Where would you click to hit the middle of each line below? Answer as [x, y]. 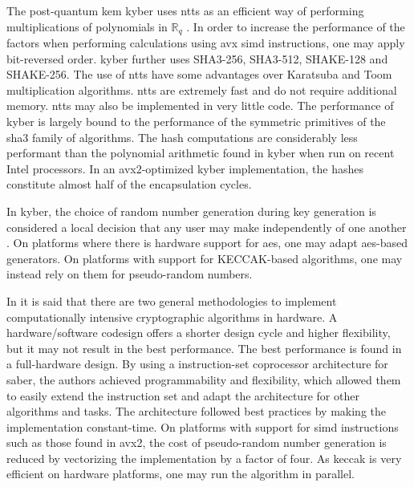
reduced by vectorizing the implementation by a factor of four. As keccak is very [204, 458]
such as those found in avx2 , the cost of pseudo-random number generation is [197, 442]
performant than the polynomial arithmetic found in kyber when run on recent [201, 153]
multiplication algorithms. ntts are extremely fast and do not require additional [202, 89]
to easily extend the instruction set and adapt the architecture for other [183, 395]
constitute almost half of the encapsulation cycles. [129, 184]
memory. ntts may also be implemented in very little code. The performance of [200, 106]
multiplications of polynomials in [87, 26]
